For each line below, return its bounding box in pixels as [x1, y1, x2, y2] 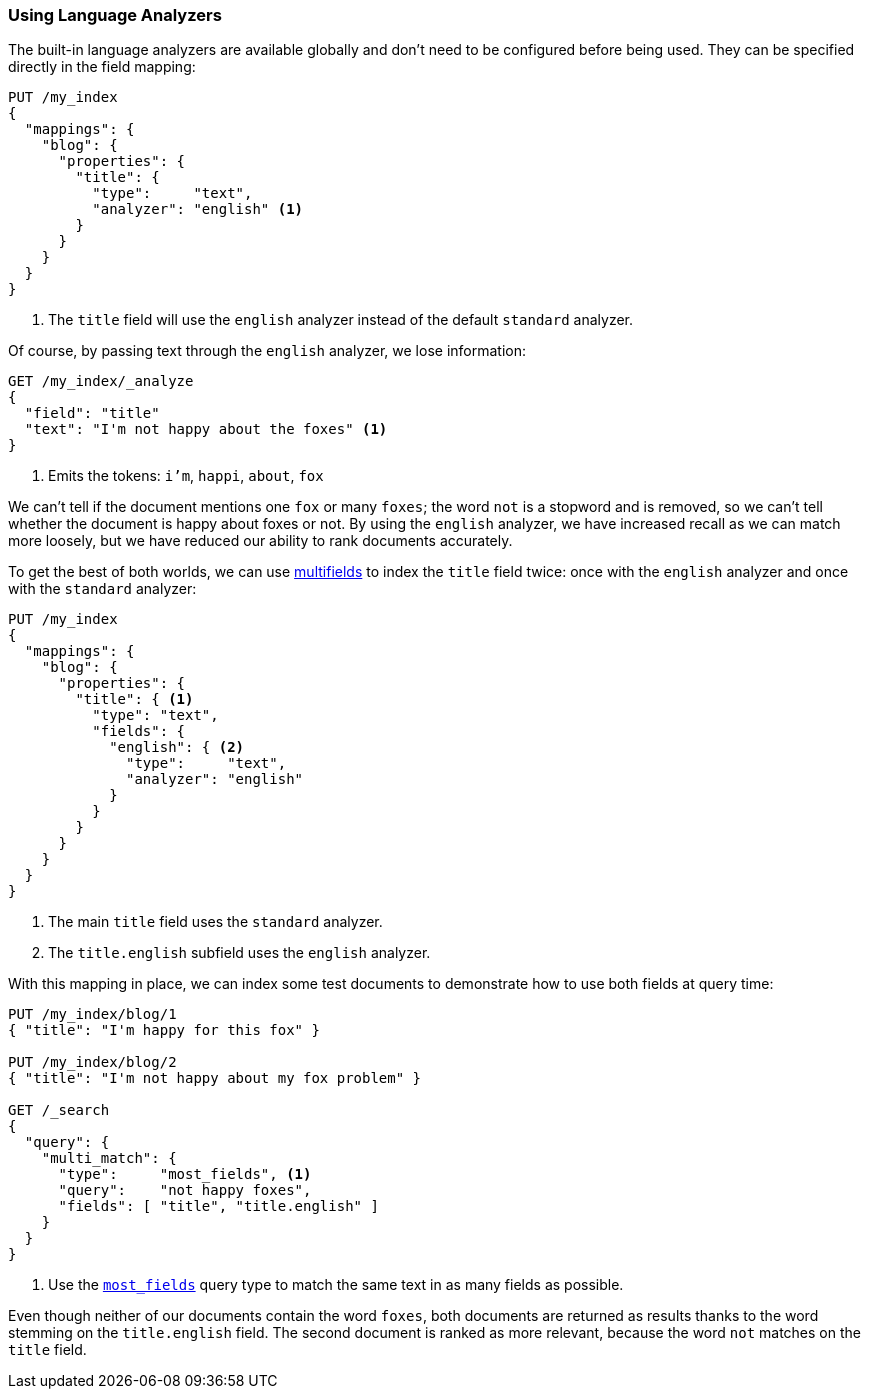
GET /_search [8, 1102, 110, 1119]
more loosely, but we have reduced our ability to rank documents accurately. [8, 532, 513, 550]
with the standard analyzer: [8, 580, 197, 598]
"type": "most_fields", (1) [58, 1166, 312, 1183]
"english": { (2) [109, 739, 245, 756]
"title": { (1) [75, 691, 194, 708]
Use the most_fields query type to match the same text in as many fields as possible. [48, 1276, 624, 1294]
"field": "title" [24, 405, 160, 422]
